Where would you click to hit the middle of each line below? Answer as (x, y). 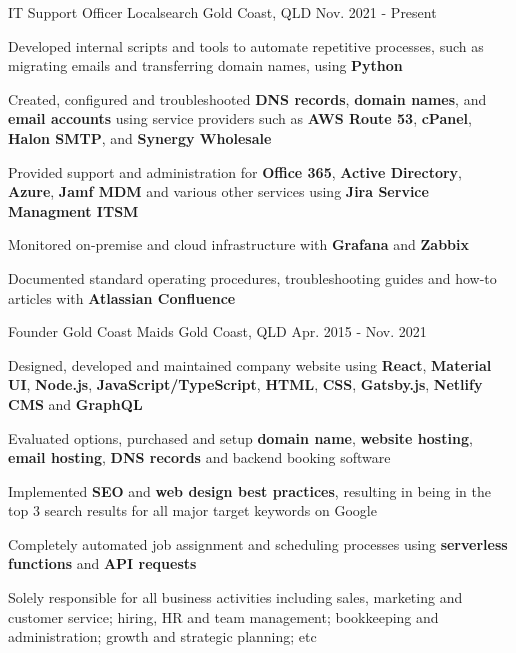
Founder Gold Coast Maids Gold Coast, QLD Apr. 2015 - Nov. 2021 (217, 331)
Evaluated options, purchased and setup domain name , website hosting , (240, 437)
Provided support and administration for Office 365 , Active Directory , (235, 171)
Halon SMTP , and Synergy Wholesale (140, 137)
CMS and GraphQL (75, 403)
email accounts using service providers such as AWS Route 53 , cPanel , (240, 118)
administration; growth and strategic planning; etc (162, 636)
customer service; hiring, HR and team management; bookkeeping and (223, 616)
